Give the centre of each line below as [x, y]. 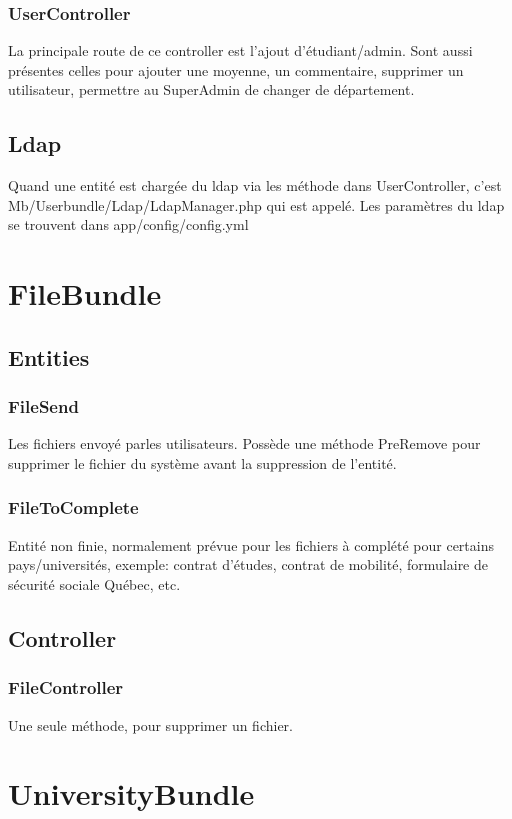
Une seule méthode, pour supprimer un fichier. [150, 724]
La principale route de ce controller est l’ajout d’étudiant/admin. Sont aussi [240, 50]
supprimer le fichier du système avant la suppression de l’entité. [202, 462]
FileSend [43, 406]
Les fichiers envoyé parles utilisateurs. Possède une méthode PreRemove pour [244, 443]
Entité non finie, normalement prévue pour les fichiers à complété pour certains [251, 544]
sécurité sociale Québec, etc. [94, 583]
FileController [66, 687]
